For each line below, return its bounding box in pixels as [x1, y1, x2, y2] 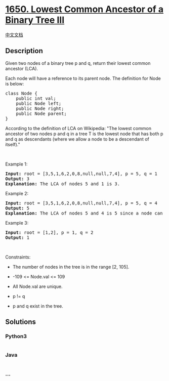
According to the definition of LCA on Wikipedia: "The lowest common [5, 125, 152, 131]
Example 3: [5, 220, 29, 226]
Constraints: [5, 254, 31, 260]
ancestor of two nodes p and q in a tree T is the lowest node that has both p [5, 131, 163, 137]
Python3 [5, 333, 27, 340]
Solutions [5, 318, 36, 326]
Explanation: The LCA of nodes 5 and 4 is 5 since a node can [5, 210, 163, 216]
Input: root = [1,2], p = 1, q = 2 [5, 229, 94, 235]
